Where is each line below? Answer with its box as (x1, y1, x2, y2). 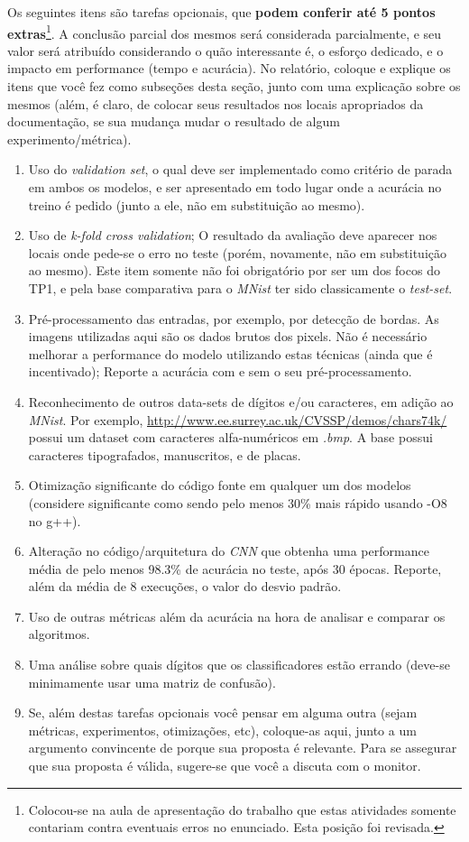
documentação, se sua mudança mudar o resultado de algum (7, 112, 340, 131)
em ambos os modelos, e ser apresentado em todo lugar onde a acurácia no (28, 178, 442, 196)
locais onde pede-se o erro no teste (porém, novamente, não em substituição (28, 243, 447, 262)
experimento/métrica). (7, 129, 132, 148)
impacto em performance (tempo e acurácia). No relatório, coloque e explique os (7, 59, 451, 78)
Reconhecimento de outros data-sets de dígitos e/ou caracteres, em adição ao (28, 392, 454, 411)
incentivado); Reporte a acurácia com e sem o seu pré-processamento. (28, 362, 412, 381)
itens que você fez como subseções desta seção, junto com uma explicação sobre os (7, 77, 461, 96)
